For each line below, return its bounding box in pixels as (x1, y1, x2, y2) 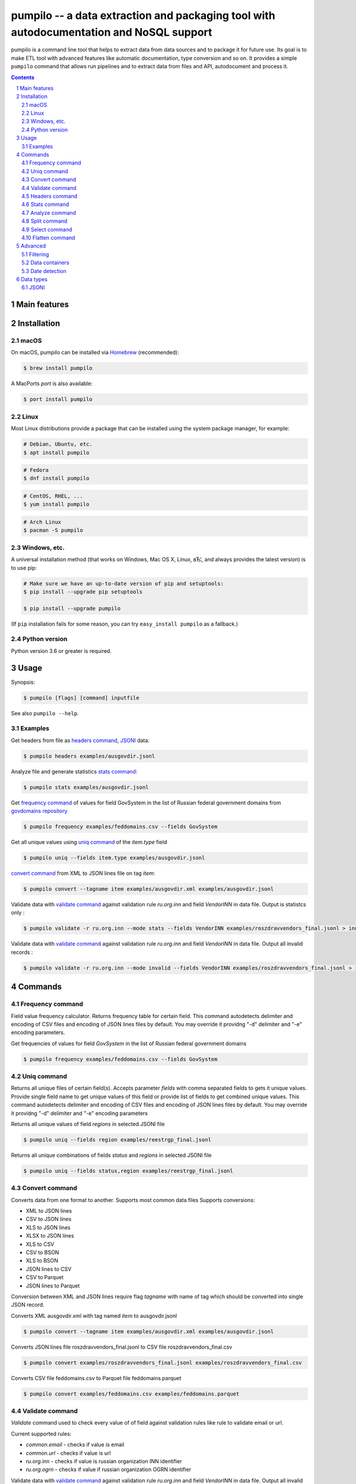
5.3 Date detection (21, 267, 66, 274)
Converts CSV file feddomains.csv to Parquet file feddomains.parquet (11, 1374, 182, 1381)
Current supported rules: (11, 1430, 72, 1437)
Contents (11, 74, 35, 81)
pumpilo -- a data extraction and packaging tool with (11, 9, 275, 22)
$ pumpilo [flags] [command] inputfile (23, 695, 139, 701)
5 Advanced (16, 242, 46, 249)
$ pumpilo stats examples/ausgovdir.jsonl (23, 784, 149, 791)
